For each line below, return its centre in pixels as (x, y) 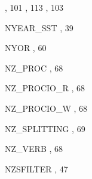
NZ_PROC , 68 (34, 68)
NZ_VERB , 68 (34, 149)
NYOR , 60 (26, 48)
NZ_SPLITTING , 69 (45, 128)
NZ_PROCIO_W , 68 (46, 108)
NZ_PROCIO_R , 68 (45, 88)
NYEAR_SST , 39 (39, 27)
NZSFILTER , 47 (36, 168)
